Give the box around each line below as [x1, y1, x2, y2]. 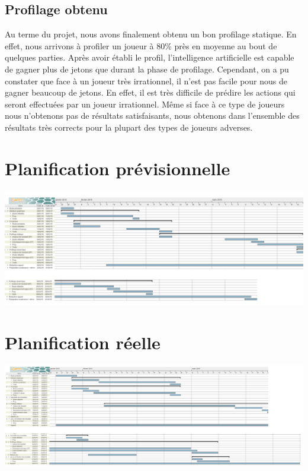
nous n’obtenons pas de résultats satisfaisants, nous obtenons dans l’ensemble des [5, 109, 300, 122]
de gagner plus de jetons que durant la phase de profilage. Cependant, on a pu [5, 62, 289, 75]
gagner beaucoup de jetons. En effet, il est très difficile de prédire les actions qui [5, 86, 296, 99]
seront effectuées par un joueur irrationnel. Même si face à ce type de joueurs [5, 97, 285, 110]
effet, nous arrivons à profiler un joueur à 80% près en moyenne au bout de [5, 39, 277, 52]
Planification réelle [5, 330, 161, 355]
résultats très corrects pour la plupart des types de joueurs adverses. [5, 121, 253, 133]
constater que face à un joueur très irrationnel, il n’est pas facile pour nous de [5, 74, 288, 87]
